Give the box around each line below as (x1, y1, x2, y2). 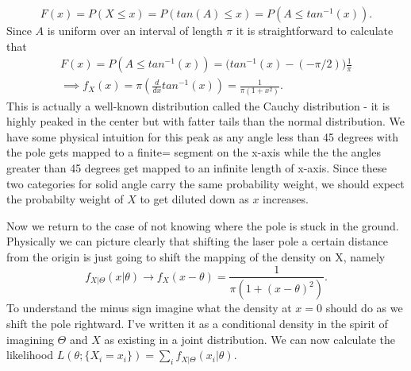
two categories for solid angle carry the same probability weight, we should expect (6, 175, 405, 191)
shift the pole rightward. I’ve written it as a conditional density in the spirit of (6, 315, 388, 331)
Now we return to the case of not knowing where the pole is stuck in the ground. (6, 217, 399, 234)
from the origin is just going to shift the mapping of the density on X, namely (6, 248, 386, 265)
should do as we (325, 300, 403, 316)
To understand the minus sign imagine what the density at (6, 300, 292, 316)
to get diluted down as (140, 191, 249, 207)
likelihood (6, 346, 54, 363)
